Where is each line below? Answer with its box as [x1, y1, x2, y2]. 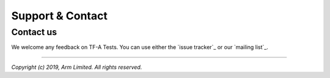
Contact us [11, 27, 57, 37]
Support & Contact [11, 9, 108, 22]
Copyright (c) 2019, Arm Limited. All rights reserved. [11, 63, 142, 71]
